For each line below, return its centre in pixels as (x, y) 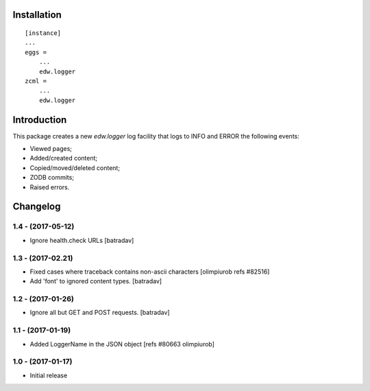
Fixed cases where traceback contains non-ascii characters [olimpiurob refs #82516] (150, 272)
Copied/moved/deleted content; (75, 167)
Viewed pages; (51, 149)
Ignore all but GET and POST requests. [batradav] (100, 313)
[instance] (43, 33)
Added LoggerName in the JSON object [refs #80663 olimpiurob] (122, 344)
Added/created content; (64, 158)
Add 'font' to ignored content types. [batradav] (96, 281)
